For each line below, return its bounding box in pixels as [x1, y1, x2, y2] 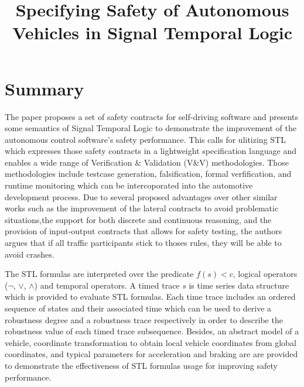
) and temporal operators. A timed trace [34, 279, 180, 291]
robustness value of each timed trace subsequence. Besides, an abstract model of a [5, 325, 299, 337]
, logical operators [233, 268, 298, 280]
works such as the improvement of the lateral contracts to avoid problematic [5, 202, 279, 214]
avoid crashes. [5, 248, 54, 260]
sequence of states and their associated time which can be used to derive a [5, 302, 272, 314]
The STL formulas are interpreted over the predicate [5, 268, 194, 280]
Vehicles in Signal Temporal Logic [12, 20, 292, 44]
